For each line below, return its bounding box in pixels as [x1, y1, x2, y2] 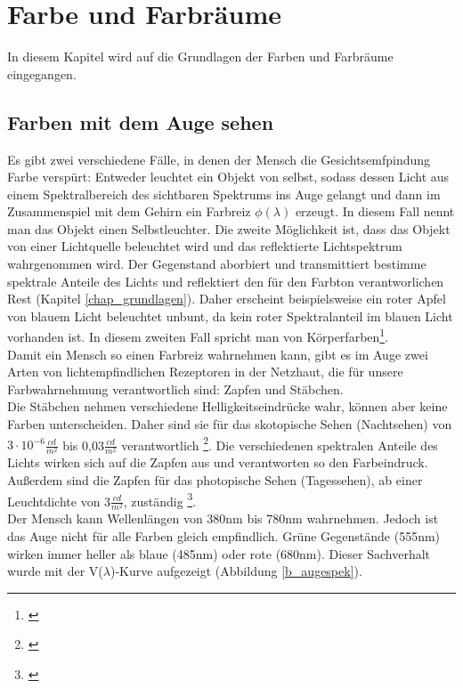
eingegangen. [7, 64, 77, 83]
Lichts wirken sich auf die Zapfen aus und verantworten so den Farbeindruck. [7, 453, 428, 472]
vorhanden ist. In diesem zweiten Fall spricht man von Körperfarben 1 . [7, 325, 389, 346]
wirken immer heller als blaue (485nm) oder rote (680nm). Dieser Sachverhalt [7, 544, 431, 563]
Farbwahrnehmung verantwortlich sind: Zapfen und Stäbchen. [7, 379, 344, 398]
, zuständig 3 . [123, 489, 197, 510]
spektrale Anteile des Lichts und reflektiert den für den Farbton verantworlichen [7, 271, 444, 290]
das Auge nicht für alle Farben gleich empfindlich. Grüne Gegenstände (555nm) [7, 527, 441, 546]
